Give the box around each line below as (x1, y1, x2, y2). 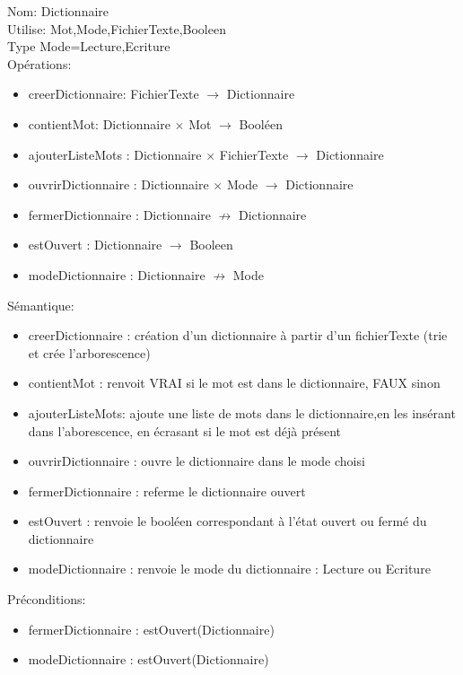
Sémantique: (7, 295, 74, 314)
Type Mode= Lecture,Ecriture (7, 37, 170, 56)
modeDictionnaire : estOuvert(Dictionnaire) (28, 650, 269, 669)
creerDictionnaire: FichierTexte (28, 84, 199, 103)
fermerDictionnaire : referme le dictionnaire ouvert (28, 481, 306, 500)
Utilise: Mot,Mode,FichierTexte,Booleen (7, 19, 226, 38)
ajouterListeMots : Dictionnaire (28, 145, 202, 163)
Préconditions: (7, 590, 86, 609)
